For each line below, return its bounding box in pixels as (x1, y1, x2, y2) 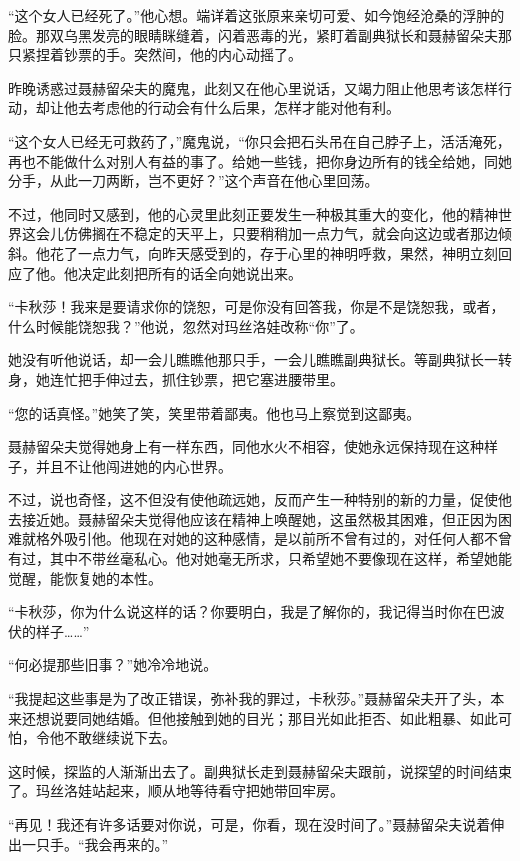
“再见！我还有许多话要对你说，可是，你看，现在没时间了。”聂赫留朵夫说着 (8, 814, 491, 834)
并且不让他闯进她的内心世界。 (35, 455, 232, 476)
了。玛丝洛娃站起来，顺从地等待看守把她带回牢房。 (8, 780, 344, 801)
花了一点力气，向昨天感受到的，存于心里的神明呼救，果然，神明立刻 (49, 242, 498, 263)
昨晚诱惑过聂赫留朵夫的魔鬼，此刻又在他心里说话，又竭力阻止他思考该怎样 (8, 77, 498, 98)
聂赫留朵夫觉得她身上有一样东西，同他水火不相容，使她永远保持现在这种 (8, 436, 484, 457)
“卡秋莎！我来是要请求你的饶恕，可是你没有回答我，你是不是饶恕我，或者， (8, 296, 505, 317)
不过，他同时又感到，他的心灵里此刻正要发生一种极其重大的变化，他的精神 (8, 203, 498, 224)
